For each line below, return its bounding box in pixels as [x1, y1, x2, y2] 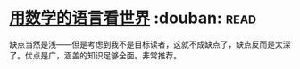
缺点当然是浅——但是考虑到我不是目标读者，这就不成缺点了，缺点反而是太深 [9, 39, 291, 50]
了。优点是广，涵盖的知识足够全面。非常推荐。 [9, 50, 181, 60]
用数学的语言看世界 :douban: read [9, 8, 257, 28]
